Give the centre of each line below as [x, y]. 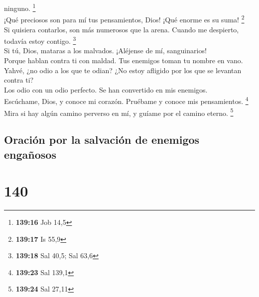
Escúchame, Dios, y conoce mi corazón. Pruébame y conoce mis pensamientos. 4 [126, 100]
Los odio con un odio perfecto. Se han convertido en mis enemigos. [106, 89]
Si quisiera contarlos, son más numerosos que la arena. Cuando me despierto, [122, 29]
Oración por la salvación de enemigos [102, 140]
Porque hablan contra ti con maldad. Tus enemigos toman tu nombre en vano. [124, 60]
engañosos [30, 154]
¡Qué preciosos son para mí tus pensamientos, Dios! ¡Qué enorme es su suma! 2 [124, 19]
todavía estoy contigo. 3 [40, 40]
